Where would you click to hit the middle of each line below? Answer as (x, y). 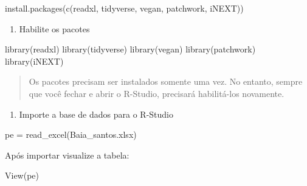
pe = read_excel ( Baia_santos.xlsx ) (71, 134)
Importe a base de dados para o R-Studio (96, 114)
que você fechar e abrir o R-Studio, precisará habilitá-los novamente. (157, 93)
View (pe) (22, 175)
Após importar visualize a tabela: (67, 155)
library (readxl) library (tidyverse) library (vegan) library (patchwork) (130, 49)
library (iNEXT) (34, 61)
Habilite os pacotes (54, 28)
